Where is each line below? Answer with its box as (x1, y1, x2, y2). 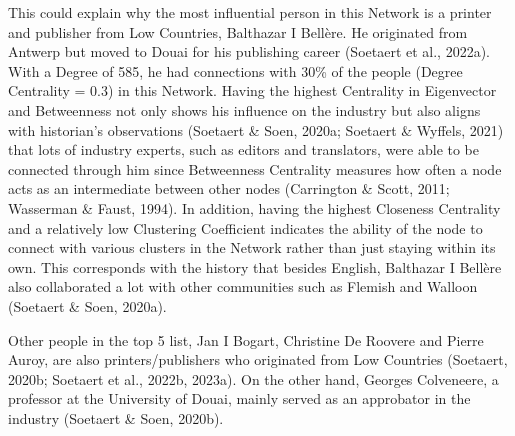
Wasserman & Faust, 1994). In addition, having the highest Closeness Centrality (8, 197, 501, 218)
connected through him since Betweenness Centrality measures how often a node (8, 158, 502, 179)
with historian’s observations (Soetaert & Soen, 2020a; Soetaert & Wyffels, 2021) (8, 119, 504, 140)
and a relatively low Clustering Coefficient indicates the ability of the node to (8, 217, 483, 238)
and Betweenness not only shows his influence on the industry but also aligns (8, 99, 481, 120)
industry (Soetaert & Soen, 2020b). (8, 407, 224, 428)
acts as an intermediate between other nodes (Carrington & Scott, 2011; (8, 178, 450, 199)
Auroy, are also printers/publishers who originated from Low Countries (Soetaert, (8, 349, 508, 370)
